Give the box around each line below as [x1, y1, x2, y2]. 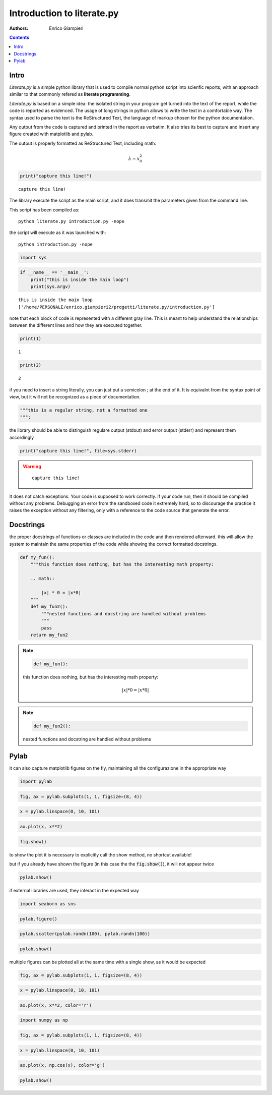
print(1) [20, 336, 42, 341]
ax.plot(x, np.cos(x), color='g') [20, 1062, 105, 1068]
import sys [20, 255, 47, 260]
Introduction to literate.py [9, 8, 119, 19]
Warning [23, 463, 41, 469]
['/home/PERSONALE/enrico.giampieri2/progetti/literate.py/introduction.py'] [18, 304, 215, 310]
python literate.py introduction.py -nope [18, 218, 125, 224]
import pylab [20, 779, 52, 784]
